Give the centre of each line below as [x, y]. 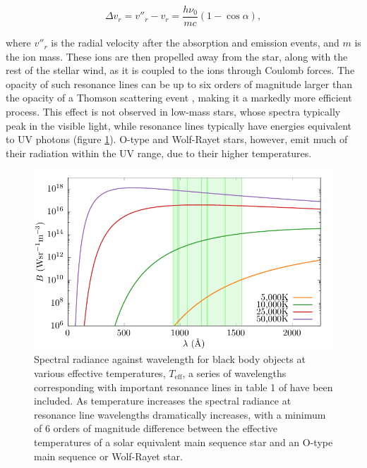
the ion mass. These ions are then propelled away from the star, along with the [177, 56]
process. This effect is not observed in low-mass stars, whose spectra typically [173, 112]
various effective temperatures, [100, 372]
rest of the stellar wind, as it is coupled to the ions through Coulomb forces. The [180, 70]
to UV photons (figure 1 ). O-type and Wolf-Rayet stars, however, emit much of [177, 139]
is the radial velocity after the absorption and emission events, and [195, 43]
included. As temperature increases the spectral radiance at [163, 401]
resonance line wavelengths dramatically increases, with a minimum [180, 414]
